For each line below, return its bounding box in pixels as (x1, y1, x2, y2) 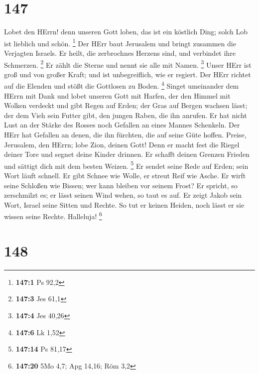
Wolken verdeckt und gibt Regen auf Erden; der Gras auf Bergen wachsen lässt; (4, 100, 248, 111)
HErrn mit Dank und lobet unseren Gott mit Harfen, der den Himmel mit (4, 90, 231, 101)
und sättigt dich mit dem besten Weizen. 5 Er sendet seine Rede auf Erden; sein (4, 159, 249, 171)
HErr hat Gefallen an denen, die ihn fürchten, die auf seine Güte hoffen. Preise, (4, 129, 247, 140)
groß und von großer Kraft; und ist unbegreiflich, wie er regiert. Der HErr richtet (4, 69, 251, 79)
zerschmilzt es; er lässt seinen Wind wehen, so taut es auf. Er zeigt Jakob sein (4, 190, 242, 200)
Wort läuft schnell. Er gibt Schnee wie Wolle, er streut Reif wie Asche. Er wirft (4, 170, 246, 181)
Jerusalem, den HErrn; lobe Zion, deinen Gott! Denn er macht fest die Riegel (4, 139, 240, 149)
